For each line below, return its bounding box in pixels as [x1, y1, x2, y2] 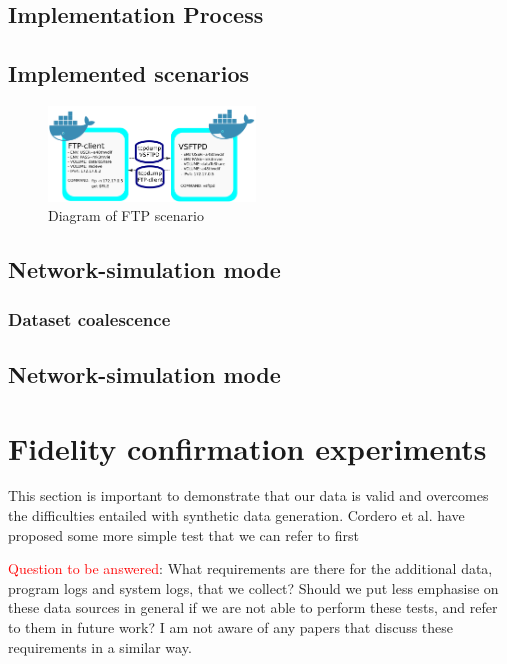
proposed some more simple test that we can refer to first [8, 524, 359, 545]
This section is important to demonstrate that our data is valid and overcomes [8, 485, 489, 506]
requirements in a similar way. [8, 636, 192, 657]
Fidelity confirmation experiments [8, 427, 487, 468]
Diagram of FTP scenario [48, 205, 204, 226]
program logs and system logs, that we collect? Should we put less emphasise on [8, 577, 499, 598]
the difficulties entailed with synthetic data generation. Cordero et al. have [8, 505, 465, 526]
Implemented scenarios [8, 58, 250, 89]
